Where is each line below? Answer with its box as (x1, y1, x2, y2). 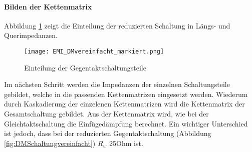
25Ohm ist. (109, 137, 143, 148)
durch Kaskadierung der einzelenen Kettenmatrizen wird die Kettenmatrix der (4, 98, 245, 109)
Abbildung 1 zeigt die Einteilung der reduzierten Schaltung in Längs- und (4, 20, 230, 30)
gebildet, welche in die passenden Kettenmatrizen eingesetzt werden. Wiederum (4, 88, 248, 99)
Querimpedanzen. (4, 30, 58, 40)
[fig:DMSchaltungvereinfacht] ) (4, 137, 96, 148)
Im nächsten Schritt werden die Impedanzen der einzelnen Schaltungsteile (4, 79, 230, 89)
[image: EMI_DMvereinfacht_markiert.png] (24, 47, 164, 55)
